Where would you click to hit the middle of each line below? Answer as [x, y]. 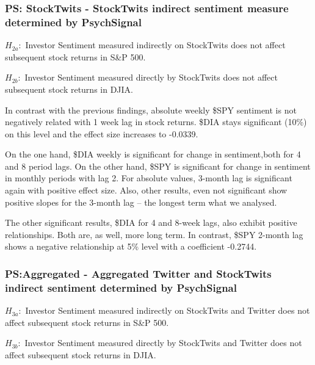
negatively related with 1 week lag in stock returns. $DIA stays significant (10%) [156, 122]
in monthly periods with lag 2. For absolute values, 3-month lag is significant [149, 178]
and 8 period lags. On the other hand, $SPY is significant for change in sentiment [158, 166]
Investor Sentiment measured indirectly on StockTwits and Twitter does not [168, 310]
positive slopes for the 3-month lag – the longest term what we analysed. [141, 202]
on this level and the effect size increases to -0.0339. [102, 133]
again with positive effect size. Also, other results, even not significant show [146, 190]
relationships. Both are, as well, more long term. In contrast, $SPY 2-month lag [154, 234]
